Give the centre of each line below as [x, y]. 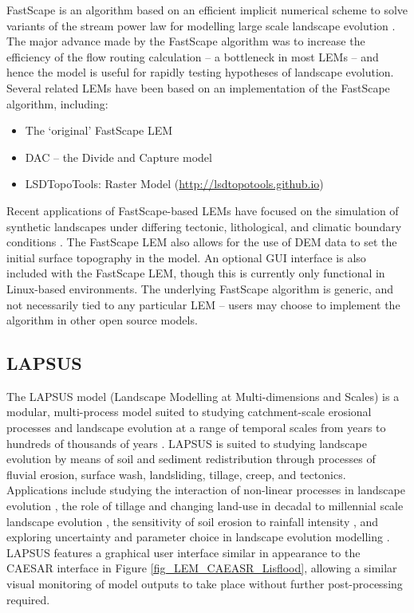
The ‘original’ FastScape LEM [99, 130]
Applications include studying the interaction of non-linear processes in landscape [206, 490]
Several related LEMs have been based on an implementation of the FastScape [198, 87]
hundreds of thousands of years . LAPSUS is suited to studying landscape [187, 443]
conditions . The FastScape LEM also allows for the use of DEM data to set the [202, 242]
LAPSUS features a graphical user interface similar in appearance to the [183, 552]
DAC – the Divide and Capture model [118, 157]
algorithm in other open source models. [102, 320]
